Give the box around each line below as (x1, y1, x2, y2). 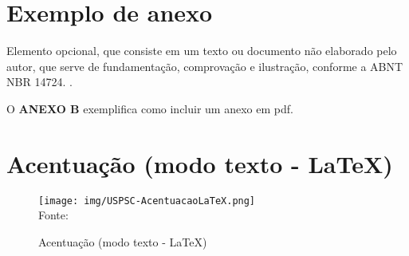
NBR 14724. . (6, 73, 73, 90)
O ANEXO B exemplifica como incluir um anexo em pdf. (6, 100, 293, 116)
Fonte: (38, 207, 69, 223)
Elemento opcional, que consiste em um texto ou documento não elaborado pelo (6, 42, 397, 59)
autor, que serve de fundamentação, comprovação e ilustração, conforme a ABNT (6, 57, 403, 74)
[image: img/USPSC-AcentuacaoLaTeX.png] (38, 195, 256, 207)
